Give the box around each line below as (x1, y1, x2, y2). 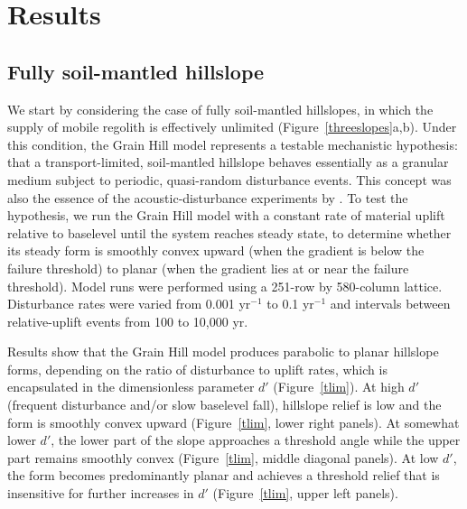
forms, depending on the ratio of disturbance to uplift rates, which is (7, 359, 388, 378)
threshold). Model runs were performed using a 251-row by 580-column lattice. (7, 276, 443, 295)
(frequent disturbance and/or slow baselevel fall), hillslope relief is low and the (7, 395, 442, 414)
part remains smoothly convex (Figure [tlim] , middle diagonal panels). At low (7, 448, 439, 467)
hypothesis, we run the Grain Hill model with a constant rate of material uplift (7, 206, 445, 225)
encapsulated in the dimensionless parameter (7, 377, 255, 396)
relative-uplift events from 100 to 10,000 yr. (7, 311, 248, 330)
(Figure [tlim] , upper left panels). (212, 484, 398, 503)
